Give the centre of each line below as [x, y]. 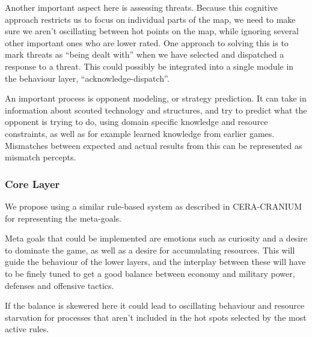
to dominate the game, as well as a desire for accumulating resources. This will [150, 250]
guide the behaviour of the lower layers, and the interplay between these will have [155, 262]
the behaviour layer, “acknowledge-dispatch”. [87, 78]
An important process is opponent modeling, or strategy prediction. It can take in [156, 98]
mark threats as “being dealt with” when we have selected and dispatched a [145, 54]
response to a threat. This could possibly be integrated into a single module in [149, 66]
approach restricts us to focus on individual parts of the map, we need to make [150, 19]
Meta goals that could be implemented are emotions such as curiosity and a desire [156, 238]
